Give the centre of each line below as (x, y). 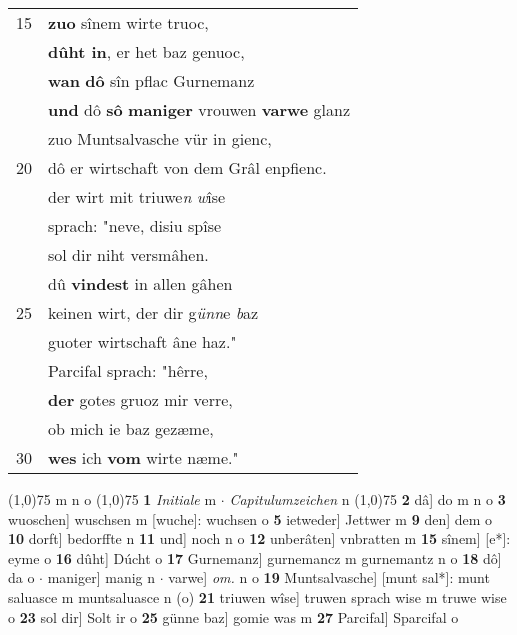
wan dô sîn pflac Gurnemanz (151, 80)
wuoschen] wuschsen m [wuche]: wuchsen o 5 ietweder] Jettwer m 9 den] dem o (250, 518)
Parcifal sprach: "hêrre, (128, 370)
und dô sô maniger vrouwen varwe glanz (199, 109)
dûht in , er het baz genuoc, (146, 51)
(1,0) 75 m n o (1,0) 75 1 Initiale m (112, 499)
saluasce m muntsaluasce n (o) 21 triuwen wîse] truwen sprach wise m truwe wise (257, 596)
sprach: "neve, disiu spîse (135, 225)
